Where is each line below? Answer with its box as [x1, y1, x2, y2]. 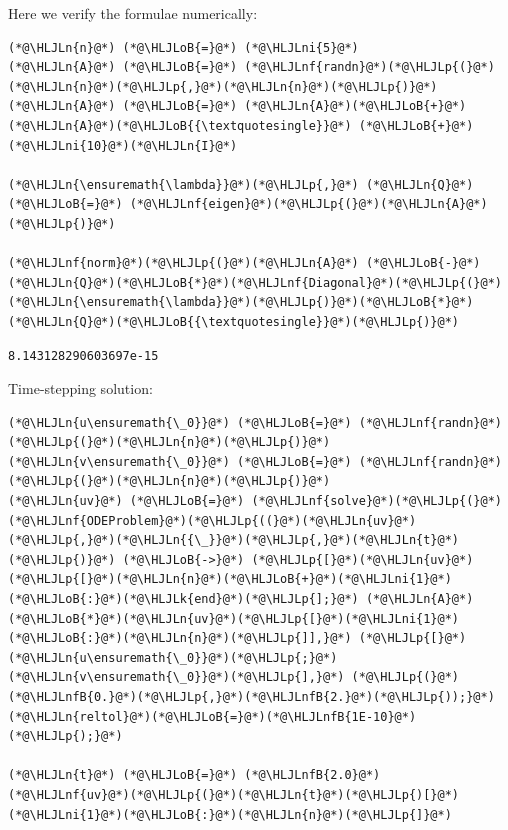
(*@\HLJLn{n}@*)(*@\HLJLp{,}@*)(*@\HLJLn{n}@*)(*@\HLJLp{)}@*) [8, 79, 438, 94]
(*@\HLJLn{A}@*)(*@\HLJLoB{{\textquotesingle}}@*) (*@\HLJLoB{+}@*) [8, 118, 474, 133]
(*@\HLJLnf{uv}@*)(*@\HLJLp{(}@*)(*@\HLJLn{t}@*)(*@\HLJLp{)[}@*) [8, 787, 460, 802]
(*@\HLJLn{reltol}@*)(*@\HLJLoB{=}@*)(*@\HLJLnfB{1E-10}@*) [8, 709, 417, 724]
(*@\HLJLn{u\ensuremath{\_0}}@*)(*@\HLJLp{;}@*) [8, 650, 338, 665]
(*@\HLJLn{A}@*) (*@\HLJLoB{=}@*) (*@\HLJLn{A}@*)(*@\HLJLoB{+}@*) [8, 99, 467, 114]
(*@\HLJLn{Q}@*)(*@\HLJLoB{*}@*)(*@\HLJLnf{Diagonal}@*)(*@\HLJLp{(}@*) [8, 275, 502, 290]
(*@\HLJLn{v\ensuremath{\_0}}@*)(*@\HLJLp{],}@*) [8, 670, 345, 685]
